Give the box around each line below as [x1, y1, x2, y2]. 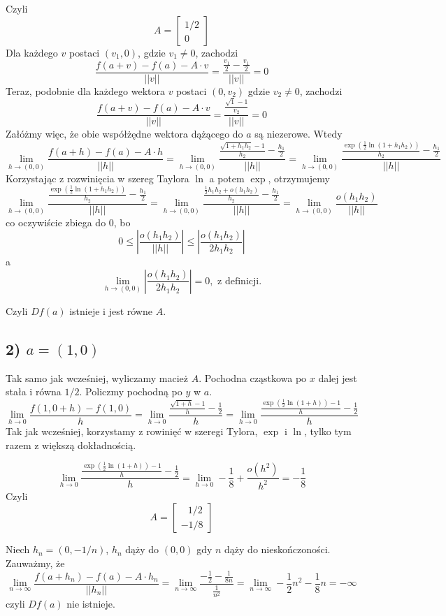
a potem [209, 170, 245, 185]
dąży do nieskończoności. [224, 542, 331, 557]
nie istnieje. [66, 596, 115, 611]
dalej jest [318, 370, 357, 385]
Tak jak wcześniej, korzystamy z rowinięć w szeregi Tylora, [6, 424, 258, 439]
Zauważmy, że [6, 555, 65, 570]
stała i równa [6, 384, 62, 399]
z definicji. [217, 276, 262, 286]
